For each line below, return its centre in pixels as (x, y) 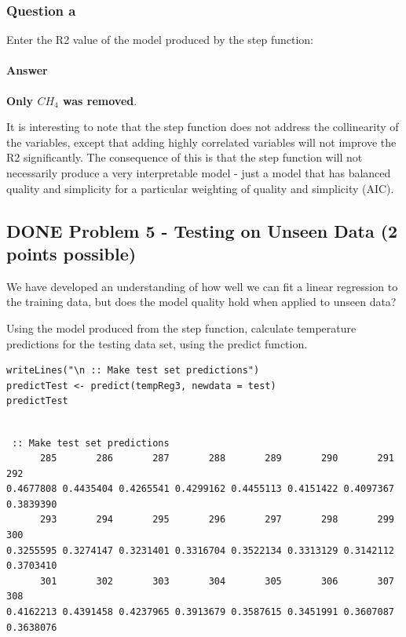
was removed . (100, 100)
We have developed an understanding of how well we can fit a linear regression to (202, 286)
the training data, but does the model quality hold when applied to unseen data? (201, 302)
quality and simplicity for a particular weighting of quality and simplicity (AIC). (200, 188)
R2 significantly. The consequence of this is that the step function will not (185, 157)
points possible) (71, 253)
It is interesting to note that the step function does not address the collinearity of (203, 127)
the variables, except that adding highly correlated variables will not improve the (201, 142)
